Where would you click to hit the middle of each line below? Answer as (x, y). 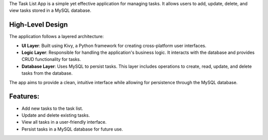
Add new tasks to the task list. (52, 108)
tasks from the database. (47, 73)
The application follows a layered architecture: (57, 37)
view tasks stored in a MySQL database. (50, 10)
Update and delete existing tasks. (56, 115)
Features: (24, 96)
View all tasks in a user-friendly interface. (64, 122)
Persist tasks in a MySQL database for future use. (72, 129)
